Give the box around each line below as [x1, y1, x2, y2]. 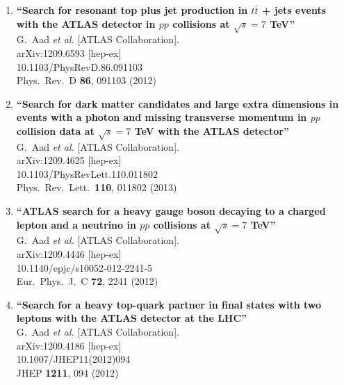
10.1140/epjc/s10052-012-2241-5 [16, 260, 153, 275]
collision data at [16, 123, 95, 138]
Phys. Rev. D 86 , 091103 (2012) [16, 73, 156, 88]
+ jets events [261, 3, 327, 17]
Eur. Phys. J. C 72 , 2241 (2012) [16, 274, 158, 288]
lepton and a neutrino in [16, 217, 136, 231]
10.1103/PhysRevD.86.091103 [16, 59, 142, 74]
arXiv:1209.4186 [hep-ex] [16, 338, 122, 352]
